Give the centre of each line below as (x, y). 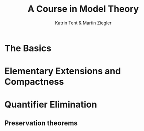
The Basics (28, 48)
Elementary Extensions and (63, 71)
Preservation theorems (41, 123)
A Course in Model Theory (83, 9)
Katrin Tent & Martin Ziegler (83, 23)
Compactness (34, 82)
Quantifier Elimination (51, 105)
